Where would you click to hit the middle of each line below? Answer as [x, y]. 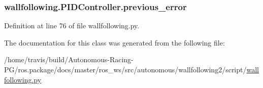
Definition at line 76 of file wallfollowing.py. [72, 26]
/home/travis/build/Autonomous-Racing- [69, 59]
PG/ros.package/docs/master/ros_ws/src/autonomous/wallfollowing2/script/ [125, 69]
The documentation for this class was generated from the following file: [114, 42]
